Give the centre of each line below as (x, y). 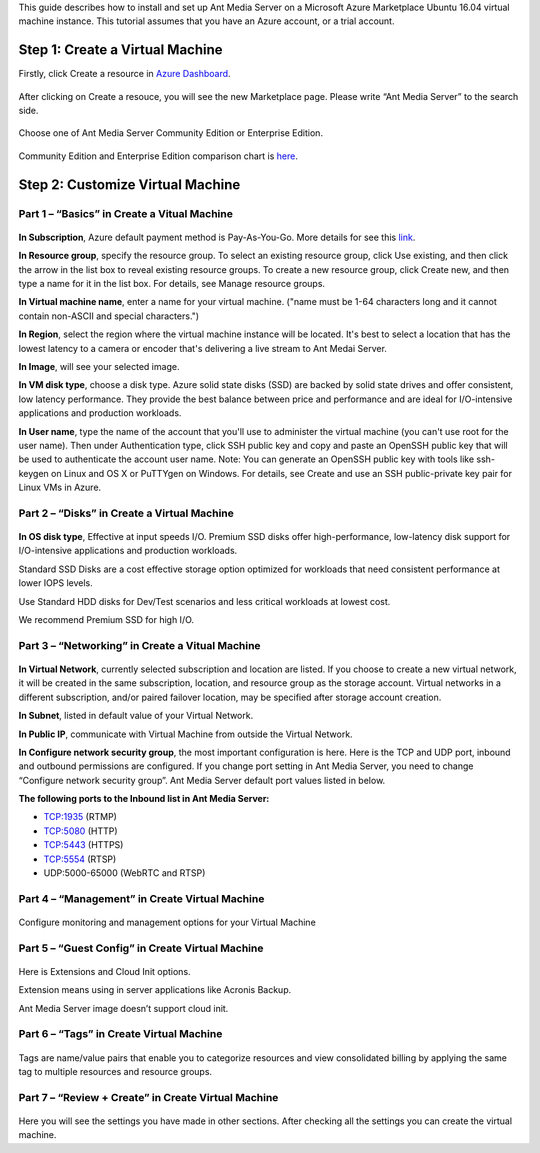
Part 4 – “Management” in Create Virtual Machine (141, 898)
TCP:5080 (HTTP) (81, 831)
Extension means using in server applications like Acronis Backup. (155, 990)
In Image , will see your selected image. (99, 366)
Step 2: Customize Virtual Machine (129, 184)
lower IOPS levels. (56, 583)
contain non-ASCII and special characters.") (109, 316)
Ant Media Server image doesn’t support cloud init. (123, 1008)
